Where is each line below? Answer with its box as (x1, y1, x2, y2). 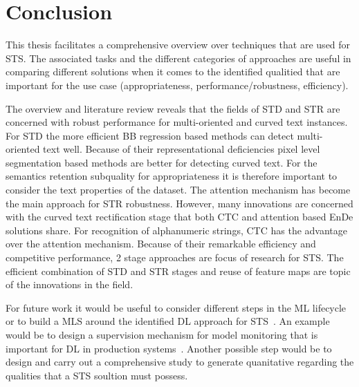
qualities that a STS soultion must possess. (6, 368, 188, 382)
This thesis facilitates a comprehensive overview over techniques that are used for (6, 37, 351, 52)
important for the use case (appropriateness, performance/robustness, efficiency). (6, 77, 349, 92)
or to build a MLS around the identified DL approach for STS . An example (6, 314, 330, 328)
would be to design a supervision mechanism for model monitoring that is (6, 328, 318, 341)
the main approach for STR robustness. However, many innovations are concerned (6, 196, 353, 210)
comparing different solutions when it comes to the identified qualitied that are (6, 64, 340, 79)
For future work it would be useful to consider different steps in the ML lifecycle (6, 300, 347, 314)
